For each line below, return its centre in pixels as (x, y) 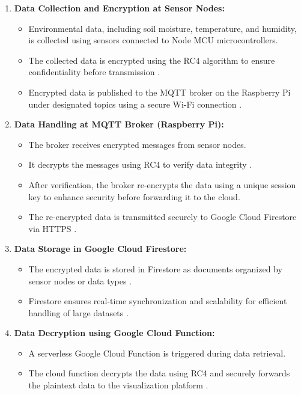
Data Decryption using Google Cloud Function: (114, 333)
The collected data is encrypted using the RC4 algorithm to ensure (152, 60)
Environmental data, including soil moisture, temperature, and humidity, (163, 28)
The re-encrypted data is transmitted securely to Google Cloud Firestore (163, 217)
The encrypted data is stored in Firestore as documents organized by (155, 268)
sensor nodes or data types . (80, 280)
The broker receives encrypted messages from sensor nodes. (137, 144)
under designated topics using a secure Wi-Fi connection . (135, 104)
